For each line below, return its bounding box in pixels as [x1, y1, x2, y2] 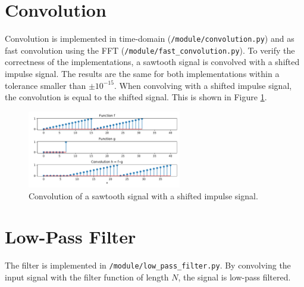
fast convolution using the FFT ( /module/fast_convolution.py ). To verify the [5, 44, 295, 56]
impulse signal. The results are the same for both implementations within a [5, 67, 280, 80]
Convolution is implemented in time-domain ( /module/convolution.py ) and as [5, 32, 294, 45]
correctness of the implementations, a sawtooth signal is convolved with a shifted [5, 55, 300, 68]
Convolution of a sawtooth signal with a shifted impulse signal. [29, 189, 258, 202]
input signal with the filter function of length [5, 270, 169, 283]
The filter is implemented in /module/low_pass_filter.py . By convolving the [5, 259, 291, 271]
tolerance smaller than [5, 79, 86, 91]
